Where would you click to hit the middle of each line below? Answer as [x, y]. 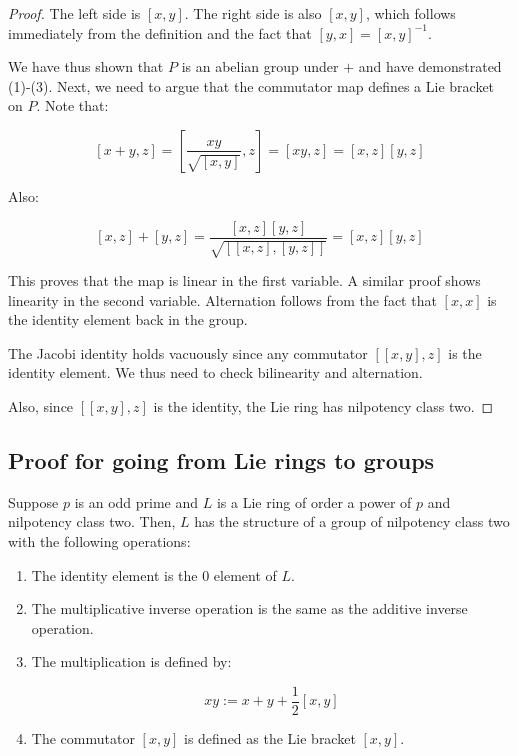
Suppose [33, 501]
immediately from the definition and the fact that [160, 32]
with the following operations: [99, 540]
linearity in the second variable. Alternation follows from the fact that [222, 299]
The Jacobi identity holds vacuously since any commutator [188, 352]
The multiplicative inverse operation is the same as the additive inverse [249, 608]
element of [245, 574]
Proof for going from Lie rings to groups [221, 459]
